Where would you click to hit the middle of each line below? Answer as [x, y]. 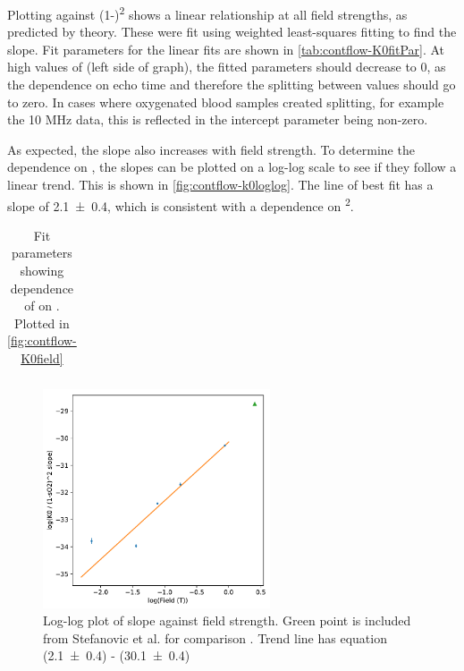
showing [42, 271]
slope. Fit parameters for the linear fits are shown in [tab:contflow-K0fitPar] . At [226, 49]
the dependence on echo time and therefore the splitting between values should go [232, 85]
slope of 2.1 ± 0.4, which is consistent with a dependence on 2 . [181, 204]
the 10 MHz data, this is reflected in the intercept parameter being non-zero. [218, 119]
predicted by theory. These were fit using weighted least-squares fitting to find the [232, 32]
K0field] [42, 358]
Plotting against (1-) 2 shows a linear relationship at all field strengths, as [207, 13]
